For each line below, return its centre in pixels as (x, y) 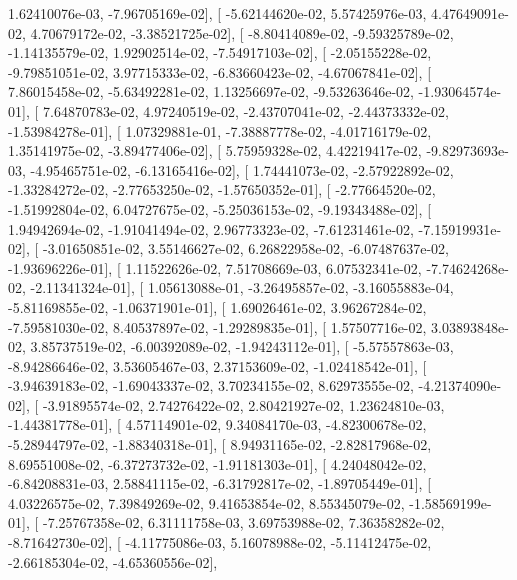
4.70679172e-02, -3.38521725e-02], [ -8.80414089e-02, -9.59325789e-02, (242, 32)
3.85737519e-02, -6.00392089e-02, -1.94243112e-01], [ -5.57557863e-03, (242, 346)
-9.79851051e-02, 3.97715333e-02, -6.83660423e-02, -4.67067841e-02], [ (220, 71)
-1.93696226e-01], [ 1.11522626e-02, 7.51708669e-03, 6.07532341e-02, (215, 267)
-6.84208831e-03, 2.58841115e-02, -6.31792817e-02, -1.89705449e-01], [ (220, 483)
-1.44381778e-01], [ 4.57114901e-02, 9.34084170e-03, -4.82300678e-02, (217, 424)
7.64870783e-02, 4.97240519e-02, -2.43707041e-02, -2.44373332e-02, (245, 110)
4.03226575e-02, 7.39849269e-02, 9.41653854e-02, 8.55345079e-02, (206, 502)
